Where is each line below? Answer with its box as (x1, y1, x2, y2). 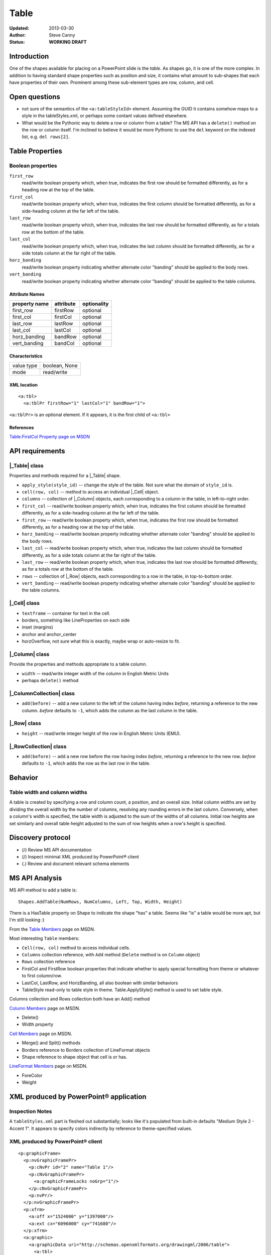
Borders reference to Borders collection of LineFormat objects (22, 1047, 151, 1053)
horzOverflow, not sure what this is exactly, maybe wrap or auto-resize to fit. (22, 638, 180, 645)
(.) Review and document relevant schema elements (22, 861, 129, 867)
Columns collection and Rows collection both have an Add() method (9, 996, 150, 1002)
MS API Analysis (9, 874, 62, 883)
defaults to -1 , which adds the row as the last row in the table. (22, 761, 151, 767)
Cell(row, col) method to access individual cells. (22, 944, 130, 951)
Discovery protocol (9, 833, 71, 842)
